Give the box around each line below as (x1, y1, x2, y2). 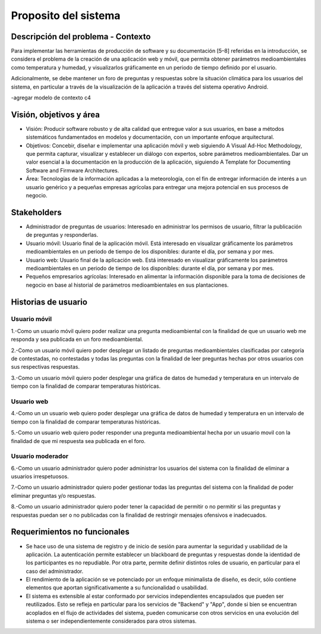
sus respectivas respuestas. (11, 363, 80, 371)
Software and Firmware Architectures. (26, 167, 119, 174)
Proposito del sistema (11, 9, 121, 22)
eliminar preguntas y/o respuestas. (11, 492, 96, 499)
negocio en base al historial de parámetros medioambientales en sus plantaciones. (26, 281, 229, 288)
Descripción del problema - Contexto (11, 32, 151, 42)
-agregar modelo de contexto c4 (11, 94, 92, 101)
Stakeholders (11, 207, 62, 217)
